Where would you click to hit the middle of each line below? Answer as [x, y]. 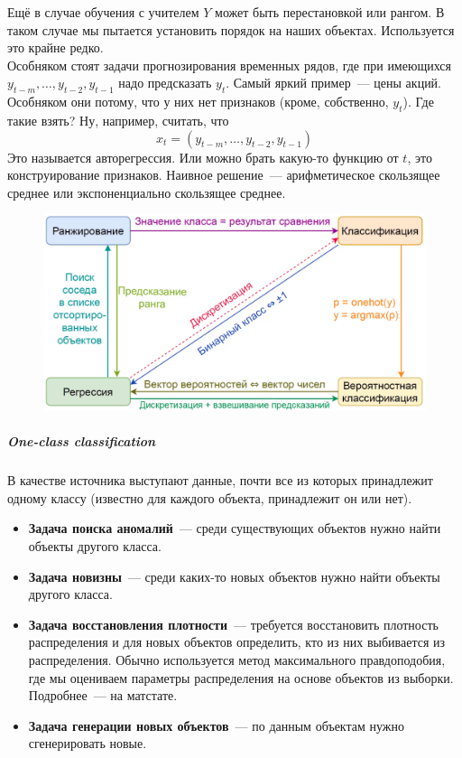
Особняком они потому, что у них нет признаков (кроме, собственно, [198, 102]
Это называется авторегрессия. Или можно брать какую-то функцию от [203, 157]
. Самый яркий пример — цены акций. [334, 83]
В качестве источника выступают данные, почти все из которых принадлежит [220, 480]
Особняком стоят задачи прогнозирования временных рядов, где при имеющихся [229, 65]
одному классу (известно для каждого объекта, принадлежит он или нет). [210, 497]
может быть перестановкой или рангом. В [330, 12]
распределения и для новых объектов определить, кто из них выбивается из [237, 642]
